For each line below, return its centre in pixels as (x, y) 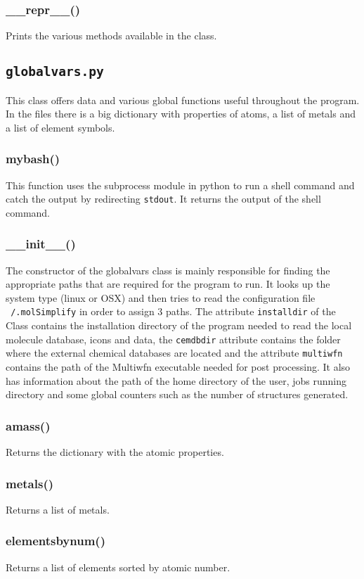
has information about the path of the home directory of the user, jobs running (176, 380)
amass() (28, 425)
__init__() (41, 244)
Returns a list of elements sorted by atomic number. (118, 567)
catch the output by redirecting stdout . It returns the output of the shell (163, 199)
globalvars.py (55, 72)
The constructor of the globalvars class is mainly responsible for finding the (168, 270)
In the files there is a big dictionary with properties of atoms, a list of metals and (181, 114)
